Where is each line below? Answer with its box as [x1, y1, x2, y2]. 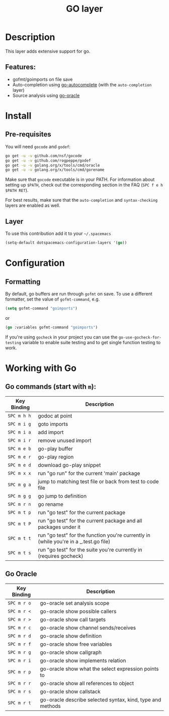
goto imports [37, 420, 68, 427]
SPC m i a [8, 429, 31, 435]
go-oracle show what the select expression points [40, 665, 159, 672]
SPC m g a [8, 482, 31, 488]
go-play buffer [37, 445, 73, 452]
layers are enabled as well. [5, 203, 60, 209]
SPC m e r [8, 454, 31, 460]
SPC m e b [8, 446, 31, 451]
